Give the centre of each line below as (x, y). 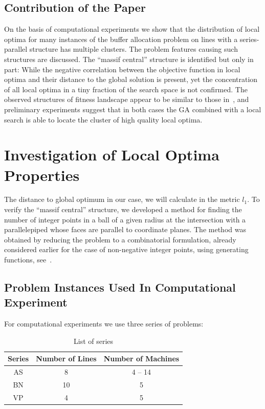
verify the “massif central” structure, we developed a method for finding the (123, 209)
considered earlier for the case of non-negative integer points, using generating (126, 249)
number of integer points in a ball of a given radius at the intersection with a (125, 219)
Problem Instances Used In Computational (120, 287)
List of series (94, 341)
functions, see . (28, 260)
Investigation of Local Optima (112, 155)
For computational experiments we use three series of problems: (104, 324)
